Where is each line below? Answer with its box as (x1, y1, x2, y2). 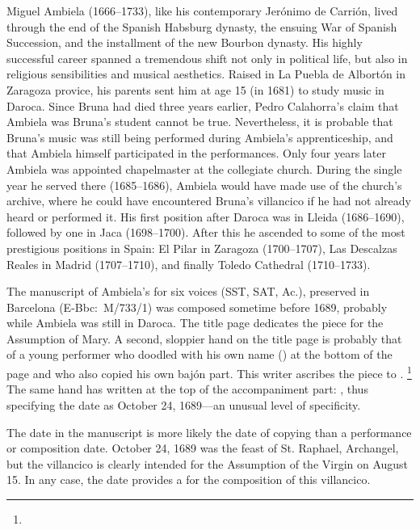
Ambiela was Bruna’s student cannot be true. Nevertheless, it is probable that (6, 113, 393, 130)
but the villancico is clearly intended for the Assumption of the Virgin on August (6, 455, 409, 472)
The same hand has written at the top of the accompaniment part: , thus (6, 381, 368, 397)
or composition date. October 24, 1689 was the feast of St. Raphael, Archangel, (6, 440, 399, 456)
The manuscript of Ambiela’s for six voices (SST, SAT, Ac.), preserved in (6, 283, 370, 300)
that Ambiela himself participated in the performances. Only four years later (6, 145, 386, 162)
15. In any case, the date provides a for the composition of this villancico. (6, 471, 371, 488)
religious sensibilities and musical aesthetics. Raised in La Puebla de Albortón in (6, 65, 406, 82)
